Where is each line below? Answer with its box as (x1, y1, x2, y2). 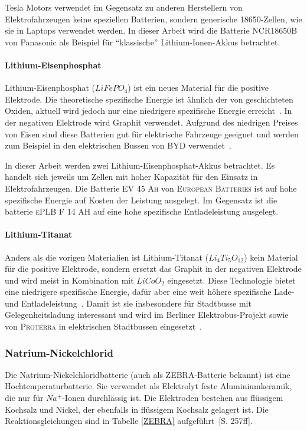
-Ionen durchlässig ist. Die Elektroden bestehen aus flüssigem (62, 391, 283, 404)
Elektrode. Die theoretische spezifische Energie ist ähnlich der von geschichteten (5, 93, 293, 105)
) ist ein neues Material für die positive (128, 81, 269, 94)
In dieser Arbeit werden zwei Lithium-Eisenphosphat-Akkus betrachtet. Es (5, 159, 275, 171)
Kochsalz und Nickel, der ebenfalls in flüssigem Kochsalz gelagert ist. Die (5, 403, 269, 415)
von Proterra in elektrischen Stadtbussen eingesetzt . (5, 320, 203, 333)
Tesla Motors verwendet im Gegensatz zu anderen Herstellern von (5, 1, 243, 13)
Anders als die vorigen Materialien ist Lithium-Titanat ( (5, 251, 209, 263)
